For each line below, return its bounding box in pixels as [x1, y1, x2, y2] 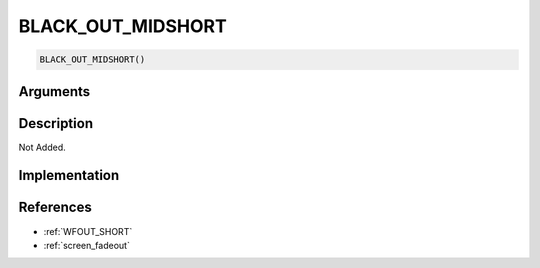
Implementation [18, 167, 120, 184]
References [18, 199, 92, 216]
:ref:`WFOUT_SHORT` [43, 225, 133, 237]
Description [18, 115, 94, 132]
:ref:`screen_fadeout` [43, 239, 130, 251]
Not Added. [18, 141, 67, 153]
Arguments [18, 83, 91, 100]
